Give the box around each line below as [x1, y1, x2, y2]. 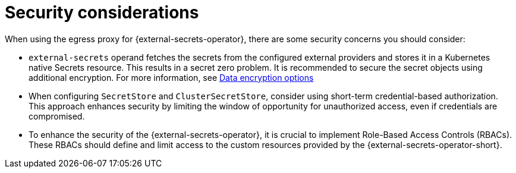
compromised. [29, 111, 85, 121]
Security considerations [5, 2, 199, 23]
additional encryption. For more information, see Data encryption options [29, 72, 314, 83]
